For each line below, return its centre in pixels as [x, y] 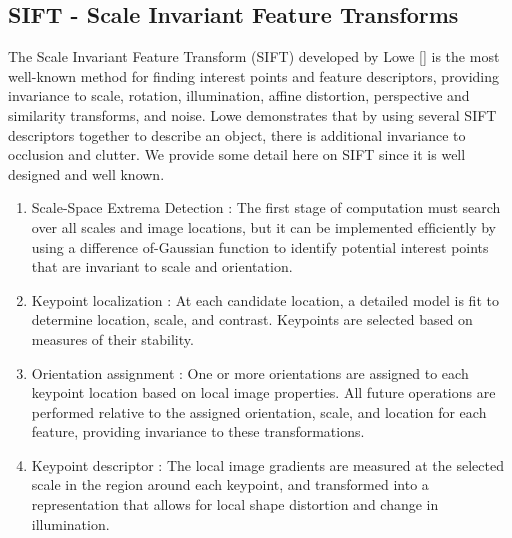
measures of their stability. [112, 338]
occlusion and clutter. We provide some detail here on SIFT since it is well [237, 154]
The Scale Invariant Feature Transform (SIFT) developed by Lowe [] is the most [254, 56]
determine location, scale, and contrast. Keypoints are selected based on [252, 319]
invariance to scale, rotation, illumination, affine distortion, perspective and [239, 95]
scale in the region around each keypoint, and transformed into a [230, 484]
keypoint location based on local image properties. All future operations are [263, 392]
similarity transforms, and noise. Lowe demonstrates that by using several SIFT [252, 114]
